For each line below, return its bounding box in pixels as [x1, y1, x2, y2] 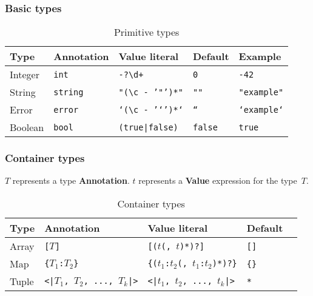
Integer [10, 67, 39, 82]
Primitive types [113, 25, 180, 39]
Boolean [10, 120, 44, 135]
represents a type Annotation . [12, 174, 130, 187]
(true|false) [118, 122, 178, 132]
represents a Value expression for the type [138, 174, 297, 187]
